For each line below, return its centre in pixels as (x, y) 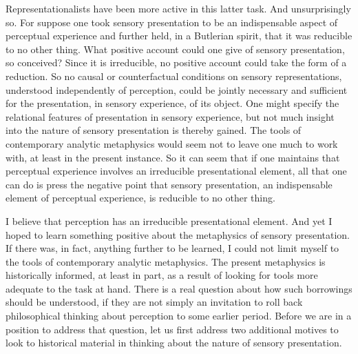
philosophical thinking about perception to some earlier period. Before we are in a (179, 316)
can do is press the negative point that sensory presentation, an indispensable (169, 184)
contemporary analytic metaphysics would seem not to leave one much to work (172, 143)
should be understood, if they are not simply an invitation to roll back (154, 302)
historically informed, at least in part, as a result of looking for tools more (162, 275)
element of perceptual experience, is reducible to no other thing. (140, 198)
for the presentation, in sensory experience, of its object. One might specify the (172, 103)
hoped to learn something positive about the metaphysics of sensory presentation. (178, 234)
